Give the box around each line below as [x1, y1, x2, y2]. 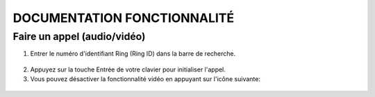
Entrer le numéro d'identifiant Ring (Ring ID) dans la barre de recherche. [30, 50, 236, 58]
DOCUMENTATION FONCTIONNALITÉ [12, 10, 235, 25]
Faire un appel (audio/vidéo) [12, 30, 146, 43]
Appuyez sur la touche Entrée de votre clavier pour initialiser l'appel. [30, 65, 226, 74]
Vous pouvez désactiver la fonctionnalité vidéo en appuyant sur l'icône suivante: [30, 75, 260, 83]
